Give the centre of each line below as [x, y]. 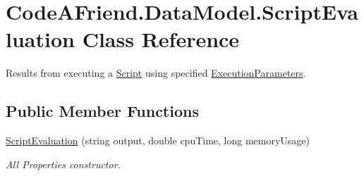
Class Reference [161, 39]
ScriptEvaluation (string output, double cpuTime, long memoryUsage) [158, 140]
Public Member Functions [102, 111]
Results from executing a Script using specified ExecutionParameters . [156, 73]
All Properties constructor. [63, 164]
